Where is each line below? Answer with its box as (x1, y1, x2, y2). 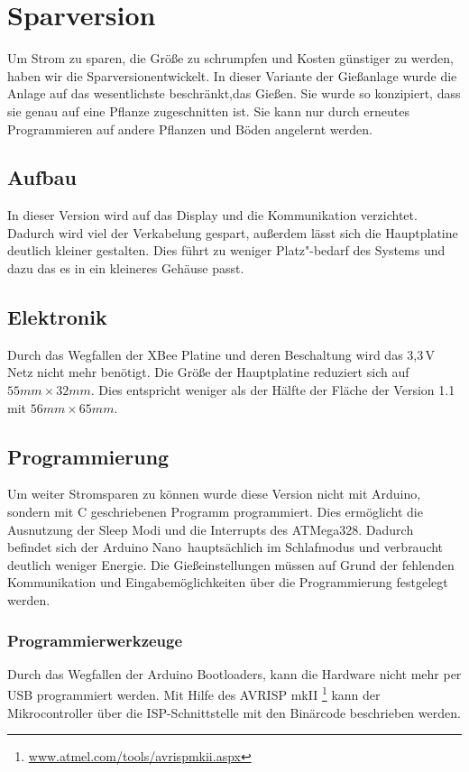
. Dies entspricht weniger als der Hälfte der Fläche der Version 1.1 (90, 381, 455, 400)
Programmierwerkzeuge (7, 629, 183, 651)
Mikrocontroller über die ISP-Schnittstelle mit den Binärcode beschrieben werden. (7, 703, 461, 721)
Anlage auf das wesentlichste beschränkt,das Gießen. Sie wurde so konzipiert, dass (7, 84, 461, 103)
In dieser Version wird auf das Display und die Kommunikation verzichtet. (7, 206, 418, 225)
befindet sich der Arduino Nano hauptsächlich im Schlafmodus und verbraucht (7, 538, 444, 556)
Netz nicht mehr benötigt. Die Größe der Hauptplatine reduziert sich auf (7, 363, 409, 381)
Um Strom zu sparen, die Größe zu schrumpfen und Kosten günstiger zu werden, (7, 49, 454, 68)
